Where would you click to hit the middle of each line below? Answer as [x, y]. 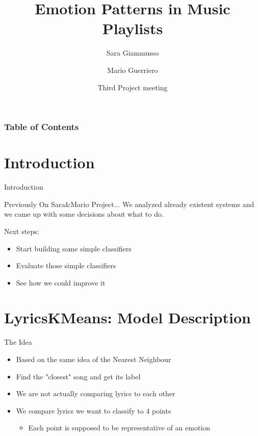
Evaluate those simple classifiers [66, 265]
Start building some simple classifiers [74, 248]
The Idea [18, 342]
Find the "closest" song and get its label [78, 376]
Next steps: [22, 231]
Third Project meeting [133, 87]
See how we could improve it [61, 282]
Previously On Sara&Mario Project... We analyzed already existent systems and [129, 204]
